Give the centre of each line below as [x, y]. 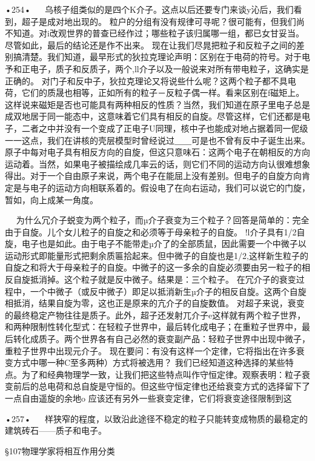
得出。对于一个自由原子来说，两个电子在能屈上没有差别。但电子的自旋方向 [153, 176]
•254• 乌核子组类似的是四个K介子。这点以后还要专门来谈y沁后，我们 [149, 9]
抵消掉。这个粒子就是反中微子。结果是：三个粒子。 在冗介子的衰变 [163, 279]
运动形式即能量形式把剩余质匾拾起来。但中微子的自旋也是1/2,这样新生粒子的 [157, 255]
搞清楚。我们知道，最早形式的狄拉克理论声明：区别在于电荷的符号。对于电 [161, 57]
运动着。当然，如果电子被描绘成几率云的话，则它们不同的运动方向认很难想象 [157, 163]
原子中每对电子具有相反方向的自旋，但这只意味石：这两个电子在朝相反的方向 [157, 152]
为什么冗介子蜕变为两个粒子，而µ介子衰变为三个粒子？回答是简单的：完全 [163, 220]
